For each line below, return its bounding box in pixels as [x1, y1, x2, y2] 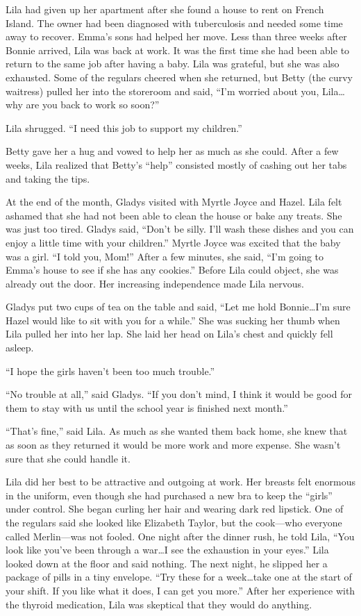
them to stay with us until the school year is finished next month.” [6, 400, 288, 415]
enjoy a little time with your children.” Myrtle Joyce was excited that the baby [6, 235, 341, 249]
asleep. [6, 340, 34, 355]
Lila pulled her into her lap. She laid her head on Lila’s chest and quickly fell [6, 326, 333, 341]
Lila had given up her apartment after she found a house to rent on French [6, 2, 324, 16]
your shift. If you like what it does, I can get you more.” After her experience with [6, 583, 355, 597]
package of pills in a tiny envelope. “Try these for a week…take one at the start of [6, 569, 352, 584]
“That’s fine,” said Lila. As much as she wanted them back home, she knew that [6, 424, 348, 438]
